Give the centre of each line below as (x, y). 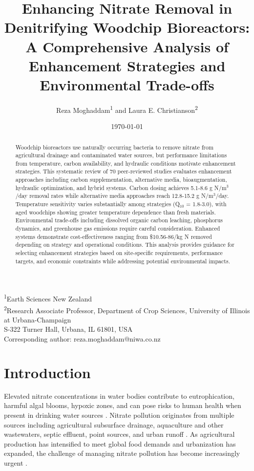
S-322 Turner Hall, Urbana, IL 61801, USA (68, 329)
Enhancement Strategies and (127, 65)
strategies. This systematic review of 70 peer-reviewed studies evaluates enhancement (124, 171)
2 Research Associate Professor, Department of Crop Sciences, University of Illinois (127, 309)
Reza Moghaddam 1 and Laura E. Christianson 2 (127, 109)
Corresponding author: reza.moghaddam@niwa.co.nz (82, 339)
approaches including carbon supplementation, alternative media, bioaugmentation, (121, 180)
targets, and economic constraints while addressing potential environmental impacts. (123, 261)
